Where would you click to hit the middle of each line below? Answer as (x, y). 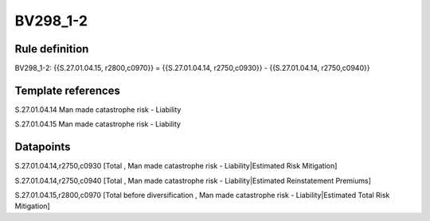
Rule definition (52, 49)
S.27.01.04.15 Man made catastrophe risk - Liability (98, 124)
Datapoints (43, 147)
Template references (68, 90)
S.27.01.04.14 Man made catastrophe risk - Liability (98, 109)
